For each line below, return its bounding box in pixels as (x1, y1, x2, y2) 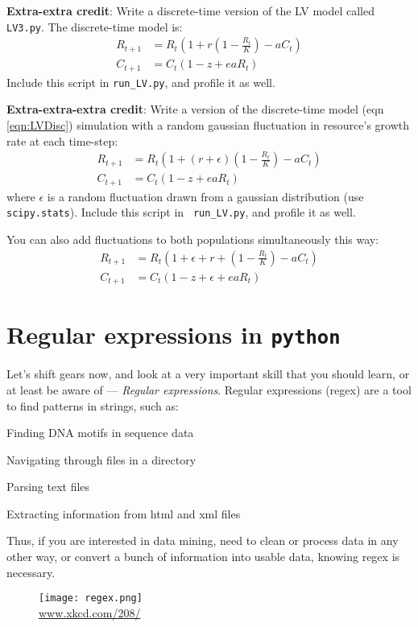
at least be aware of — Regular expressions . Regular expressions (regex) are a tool (6, 381, 412, 398)
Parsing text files (6, 478, 90, 495)
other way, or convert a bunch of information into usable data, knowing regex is (6, 548, 400, 565)
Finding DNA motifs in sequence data (6, 424, 194, 441)
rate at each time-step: (6, 132, 118, 149)
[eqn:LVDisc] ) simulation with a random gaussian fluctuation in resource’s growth (6, 117, 409, 134)
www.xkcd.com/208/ (39, 604, 141, 621)
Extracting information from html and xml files (6, 505, 241, 522)
